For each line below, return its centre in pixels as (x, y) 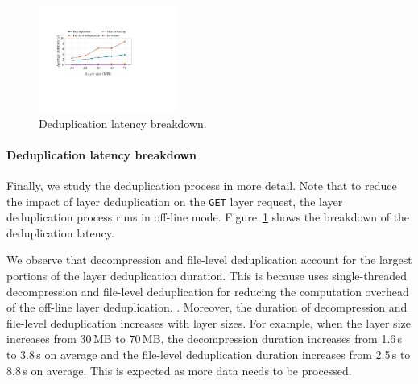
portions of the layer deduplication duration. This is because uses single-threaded (207, 276)
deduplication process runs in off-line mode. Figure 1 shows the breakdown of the (208, 217)
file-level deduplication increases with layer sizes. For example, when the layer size (209, 322)
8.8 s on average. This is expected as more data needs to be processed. (179, 370)
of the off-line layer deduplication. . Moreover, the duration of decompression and (207, 307)
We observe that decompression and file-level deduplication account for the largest (209, 260)
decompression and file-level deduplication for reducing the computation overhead (208, 291)
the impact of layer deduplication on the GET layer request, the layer (175, 201)
